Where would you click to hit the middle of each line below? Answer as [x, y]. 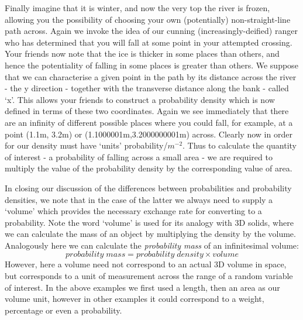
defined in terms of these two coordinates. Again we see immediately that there [147, 111]
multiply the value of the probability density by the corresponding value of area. [149, 168]
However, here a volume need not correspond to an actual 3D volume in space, [146, 264]
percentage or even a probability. [63, 310]
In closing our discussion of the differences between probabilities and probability [148, 187]
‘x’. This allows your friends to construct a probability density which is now [140, 99]
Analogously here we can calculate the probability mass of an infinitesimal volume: [152, 245]
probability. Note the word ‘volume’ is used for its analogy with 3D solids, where [149, 222]
